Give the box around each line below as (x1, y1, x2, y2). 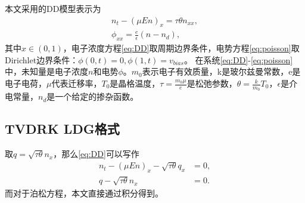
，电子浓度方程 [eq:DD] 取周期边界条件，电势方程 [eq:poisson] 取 (63, 42, 300, 54)
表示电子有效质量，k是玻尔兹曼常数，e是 (142, 65, 301, 78)
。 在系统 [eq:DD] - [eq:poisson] (183, 53, 293, 66)
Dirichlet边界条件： (5, 53, 79, 66)
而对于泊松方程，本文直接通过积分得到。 (5, 186, 163, 199)
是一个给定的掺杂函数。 (46, 90, 139, 103)
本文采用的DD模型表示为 (5, 2, 101, 14)
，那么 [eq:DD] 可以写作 (53, 147, 139, 160)
